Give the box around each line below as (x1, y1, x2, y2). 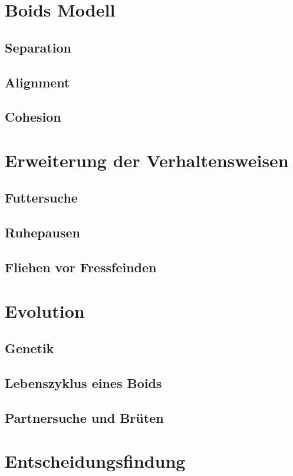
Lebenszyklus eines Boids (5, 373, 162, 392)
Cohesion (5, 107, 61, 126)
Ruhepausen (5, 223, 80, 242)
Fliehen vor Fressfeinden (5, 258, 157, 276)
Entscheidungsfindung (5, 449, 186, 473)
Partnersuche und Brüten (5, 408, 164, 426)
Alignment (5, 73, 70, 91)
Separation (5, 38, 71, 56)
